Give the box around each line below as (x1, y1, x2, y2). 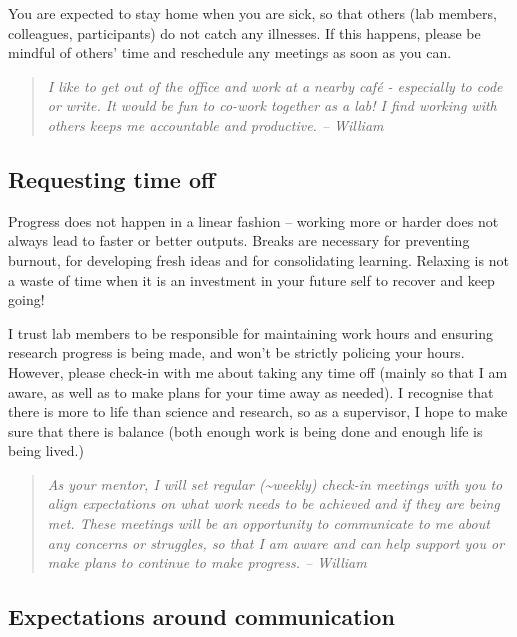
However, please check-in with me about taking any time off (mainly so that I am (8, 361, 508, 382)
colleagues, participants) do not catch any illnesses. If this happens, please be (8, 22, 481, 43)
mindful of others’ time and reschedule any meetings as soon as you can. (8, 42, 452, 63)
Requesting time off (8, 163, 216, 194)
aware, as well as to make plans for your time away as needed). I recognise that (8, 381, 494, 402)
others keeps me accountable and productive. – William (47, 114, 384, 135)
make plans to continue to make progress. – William (47, 552, 367, 573)
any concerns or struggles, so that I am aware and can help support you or (47, 532, 505, 553)
